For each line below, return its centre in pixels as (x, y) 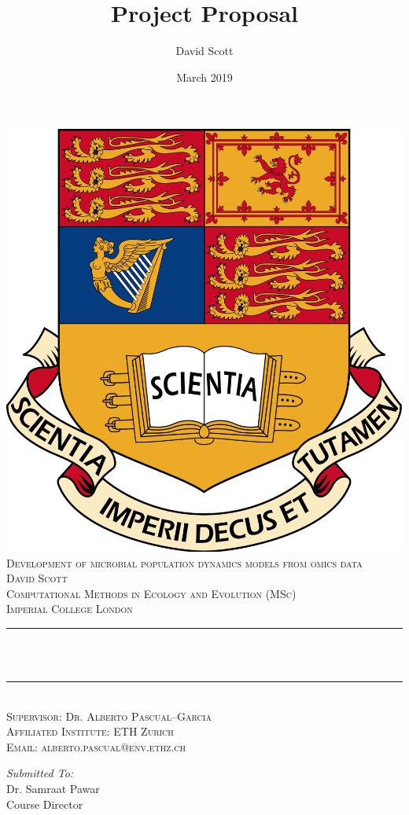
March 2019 (204, 77)
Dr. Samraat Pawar (53, 789)
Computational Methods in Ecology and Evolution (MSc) (151, 593)
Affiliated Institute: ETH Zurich (90, 731)
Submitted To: (40, 773)
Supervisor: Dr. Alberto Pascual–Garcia (109, 716)
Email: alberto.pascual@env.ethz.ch (96, 746)
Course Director (45, 804)
